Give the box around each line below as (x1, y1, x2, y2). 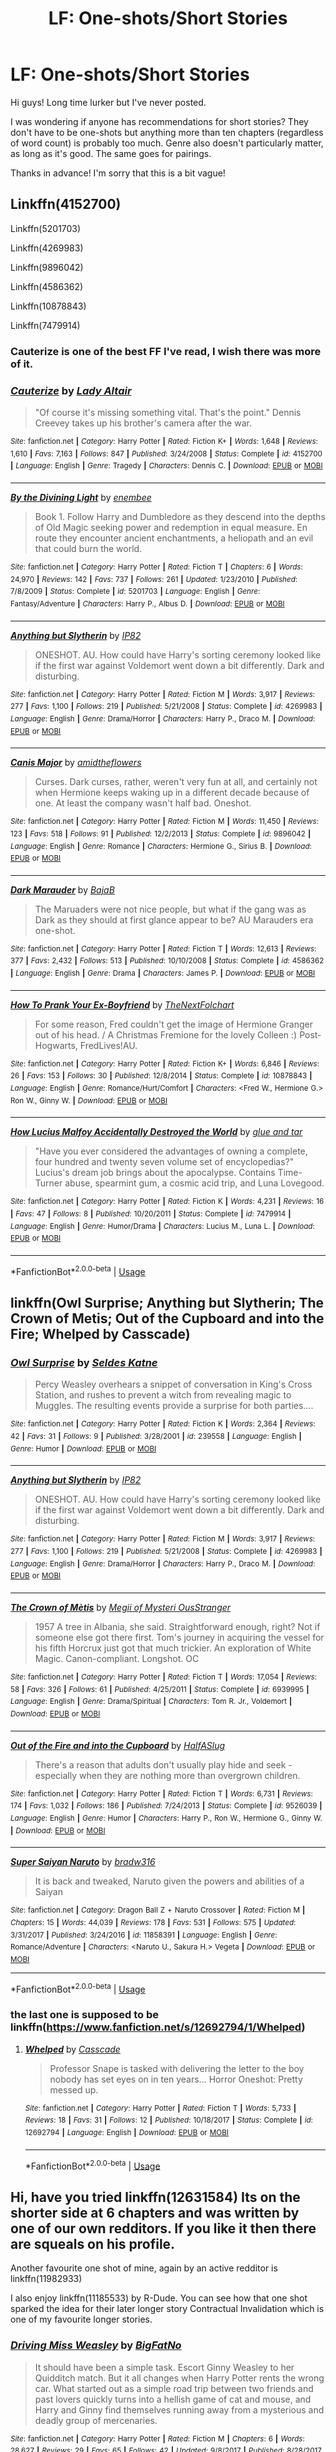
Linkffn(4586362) (10, 280, 84, 292)
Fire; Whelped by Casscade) (10, 1326, 191, 1343)
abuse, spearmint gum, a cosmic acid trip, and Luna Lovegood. (64, 1177, 325, 1189)
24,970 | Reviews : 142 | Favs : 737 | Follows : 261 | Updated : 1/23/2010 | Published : (10, 574, 298, 584)
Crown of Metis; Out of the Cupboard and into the (10, 1310, 325, 1327)
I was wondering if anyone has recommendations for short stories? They (10, 115, 309, 127)
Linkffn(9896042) (10, 261, 84, 273)
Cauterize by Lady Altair (10, 383, 132, 397)
